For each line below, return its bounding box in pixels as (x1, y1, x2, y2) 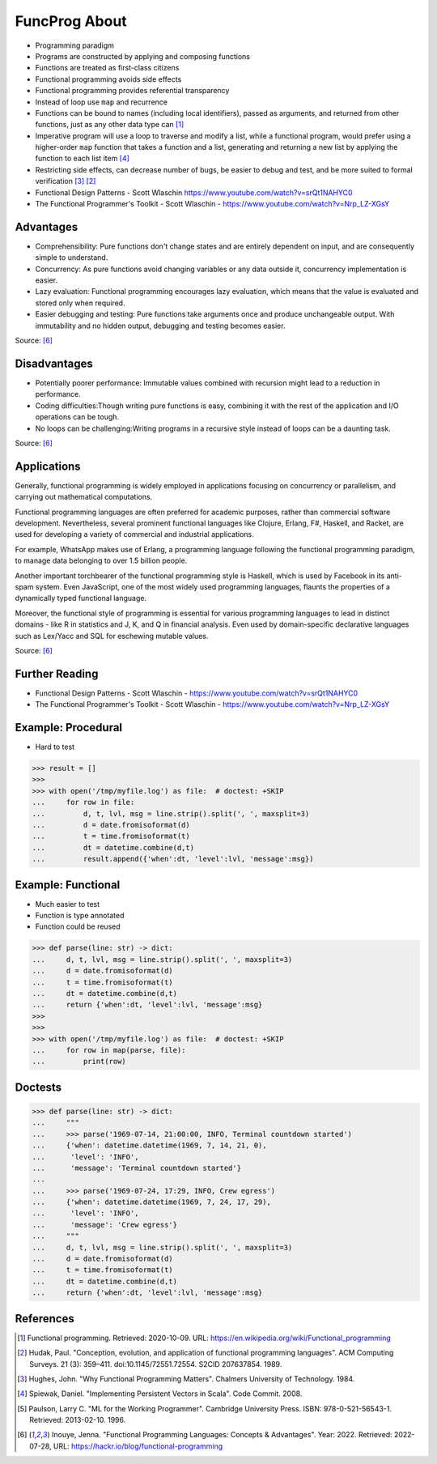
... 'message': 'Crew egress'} (32, 1219, 178, 1229)
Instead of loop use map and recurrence (35, 97, 168, 107)
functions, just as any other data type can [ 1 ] (35, 120, 185, 130)
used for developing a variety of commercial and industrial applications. (15, 530, 254, 539)
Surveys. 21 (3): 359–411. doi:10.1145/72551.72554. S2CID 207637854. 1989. (29, 1359, 282, 1368)
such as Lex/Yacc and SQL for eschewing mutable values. (15, 631, 209, 640)
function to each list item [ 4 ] (35, 154, 129, 164)
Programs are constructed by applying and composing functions (35, 51, 251, 61)
